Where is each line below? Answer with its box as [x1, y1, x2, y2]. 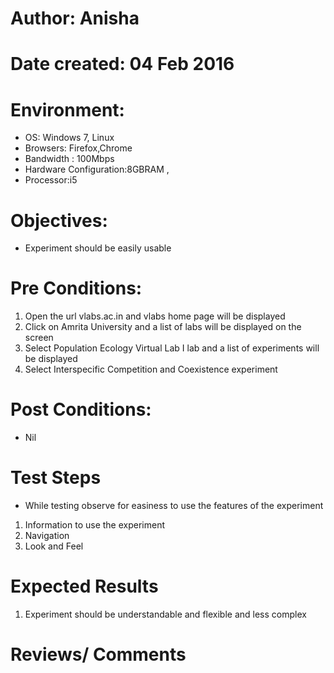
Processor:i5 [24, 174, 78, 186]
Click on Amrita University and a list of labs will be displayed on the [24, 321, 302, 333]
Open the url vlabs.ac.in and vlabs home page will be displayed [24, 310, 286, 322]
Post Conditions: [10, 398, 152, 421]
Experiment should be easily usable [24, 242, 172, 254]
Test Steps [10, 467, 102, 489]
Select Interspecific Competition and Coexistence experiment [24, 363, 278, 376]
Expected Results [10, 575, 159, 598]
